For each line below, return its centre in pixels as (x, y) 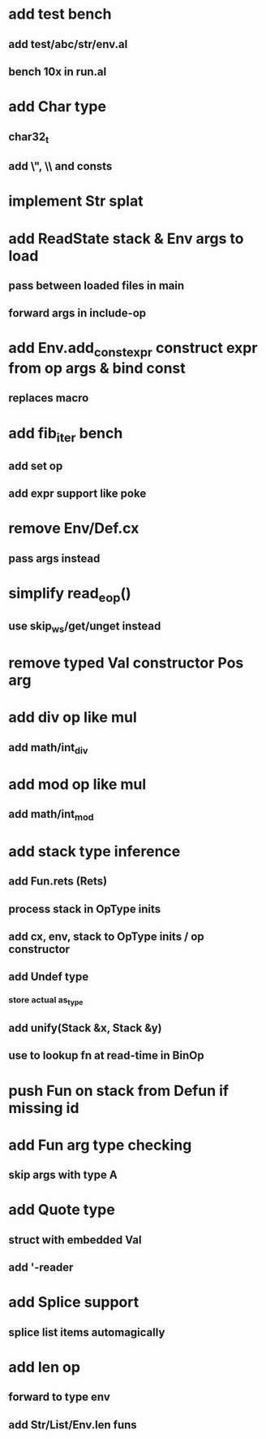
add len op (45, 1367)
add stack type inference (94, 851)
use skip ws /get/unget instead (85, 627)
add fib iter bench (66, 435)
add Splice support (74, 1302)
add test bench (60, 14)
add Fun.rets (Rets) (58, 882)
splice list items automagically (87, 1332)
